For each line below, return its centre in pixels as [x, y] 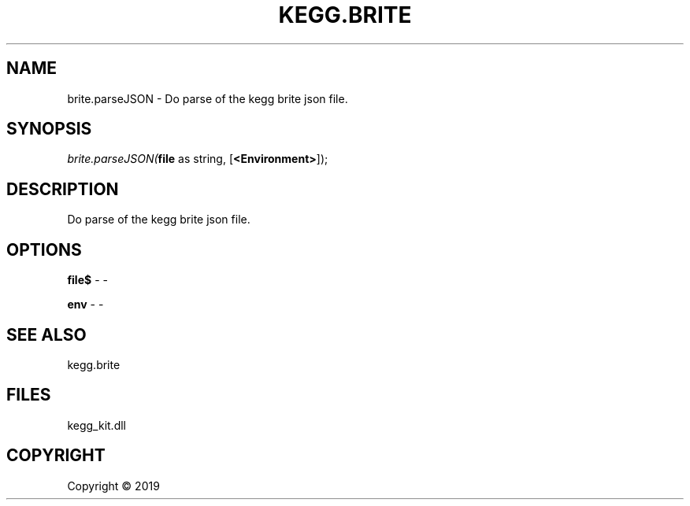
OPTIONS [44, 249]
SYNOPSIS [49, 129]
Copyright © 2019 [113, 486]
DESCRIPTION [63, 189]
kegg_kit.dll [96, 425]
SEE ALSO [46, 334]
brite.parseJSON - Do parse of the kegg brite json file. [208, 98]
